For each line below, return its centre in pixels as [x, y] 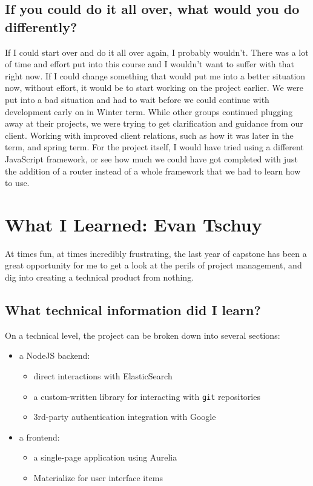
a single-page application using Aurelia [105, 457]
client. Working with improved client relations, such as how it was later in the [149, 135]
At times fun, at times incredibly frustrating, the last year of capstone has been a [156, 253]
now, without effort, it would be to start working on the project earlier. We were [154, 88]
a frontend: [39, 437]
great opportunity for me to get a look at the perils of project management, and [153, 265]
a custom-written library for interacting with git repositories [147, 396]
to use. [17, 183]
